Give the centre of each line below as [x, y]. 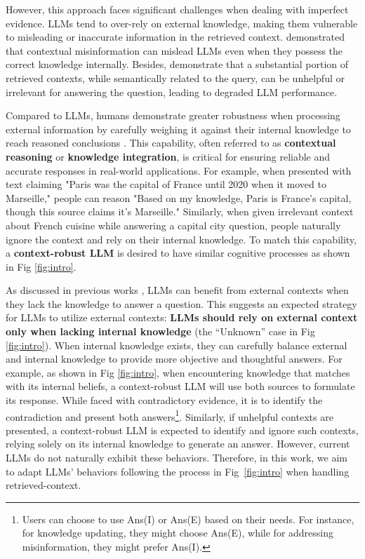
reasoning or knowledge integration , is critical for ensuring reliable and [168, 156]
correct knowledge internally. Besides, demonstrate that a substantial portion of [177, 64]
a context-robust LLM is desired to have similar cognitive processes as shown [178, 253]
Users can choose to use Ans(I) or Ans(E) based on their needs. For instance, [188, 519]
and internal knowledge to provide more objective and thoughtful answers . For [174, 359]
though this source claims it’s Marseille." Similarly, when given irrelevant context [180, 211]
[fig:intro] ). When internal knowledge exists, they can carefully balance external [177, 345]
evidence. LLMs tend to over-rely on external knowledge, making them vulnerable [182, 23]
